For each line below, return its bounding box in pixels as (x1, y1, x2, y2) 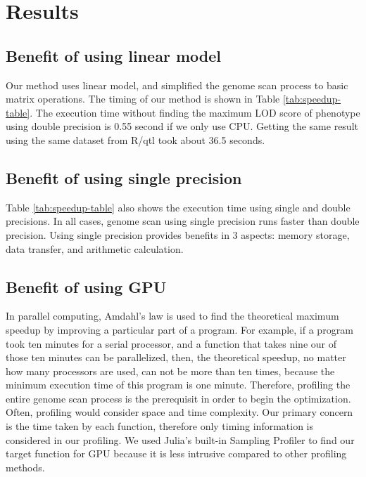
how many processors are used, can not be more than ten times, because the (6, 363, 335, 378)
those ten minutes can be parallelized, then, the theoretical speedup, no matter (6, 350, 346, 365)
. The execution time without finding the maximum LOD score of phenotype (30, 105, 360, 119)
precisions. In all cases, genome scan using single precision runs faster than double (6, 214, 360, 228)
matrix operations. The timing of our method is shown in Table (6, 91, 280, 106)
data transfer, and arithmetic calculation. (6, 241, 184, 256)
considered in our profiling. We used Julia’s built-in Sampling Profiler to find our (6, 432, 355, 447)
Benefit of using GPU (6, 275, 167, 297)
